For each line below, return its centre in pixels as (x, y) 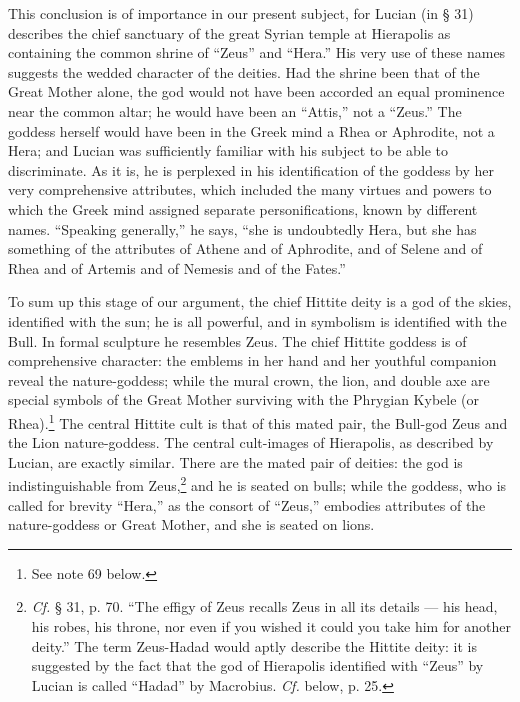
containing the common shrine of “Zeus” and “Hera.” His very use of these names (257, 52)
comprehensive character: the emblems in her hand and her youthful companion (252, 360)
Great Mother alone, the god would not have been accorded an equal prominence (256, 91)
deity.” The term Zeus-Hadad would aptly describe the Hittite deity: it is (254, 645)
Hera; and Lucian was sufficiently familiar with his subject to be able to (228, 150)
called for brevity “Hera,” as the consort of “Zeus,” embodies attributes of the (247, 504)
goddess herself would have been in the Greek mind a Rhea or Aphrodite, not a (251, 130)
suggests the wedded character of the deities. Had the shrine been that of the (244, 71)
